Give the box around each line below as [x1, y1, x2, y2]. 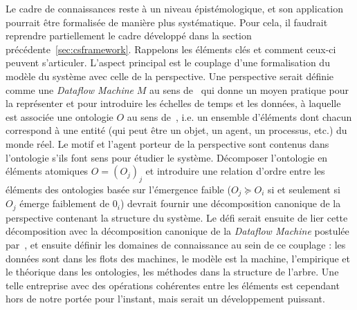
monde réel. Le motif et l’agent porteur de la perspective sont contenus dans [6, 136, 329, 151]
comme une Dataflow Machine [6, 82, 134, 97]
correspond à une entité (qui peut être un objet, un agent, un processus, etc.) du [6, 123, 347, 137]
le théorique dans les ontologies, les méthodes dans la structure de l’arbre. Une [6, 264, 339, 279]
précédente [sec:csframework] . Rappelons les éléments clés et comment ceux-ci [6, 41, 336, 56]
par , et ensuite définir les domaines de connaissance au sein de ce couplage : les [6, 238, 346, 252]
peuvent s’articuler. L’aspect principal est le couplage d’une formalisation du [6, 55, 330, 70]
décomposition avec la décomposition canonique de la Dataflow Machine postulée [6, 224, 349, 238]
